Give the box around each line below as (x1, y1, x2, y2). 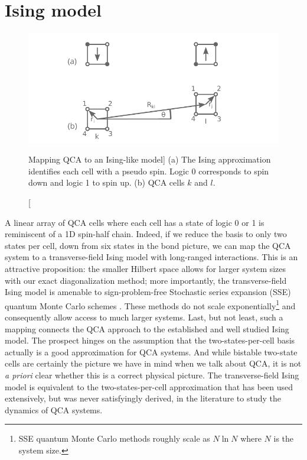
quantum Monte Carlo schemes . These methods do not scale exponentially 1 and (5, 297, 296, 312)
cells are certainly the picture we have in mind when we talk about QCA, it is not (5, 357, 302, 370)
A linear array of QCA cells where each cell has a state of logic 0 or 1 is (5, 216, 264, 228)
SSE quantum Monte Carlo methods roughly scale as (18, 432, 210, 445)
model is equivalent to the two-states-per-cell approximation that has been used (5, 380, 293, 393)
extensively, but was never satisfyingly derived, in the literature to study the (5, 392, 282, 404)
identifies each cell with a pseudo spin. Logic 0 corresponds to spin (28, 164, 269, 177)
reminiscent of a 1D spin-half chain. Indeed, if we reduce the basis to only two (5, 228, 287, 240)
